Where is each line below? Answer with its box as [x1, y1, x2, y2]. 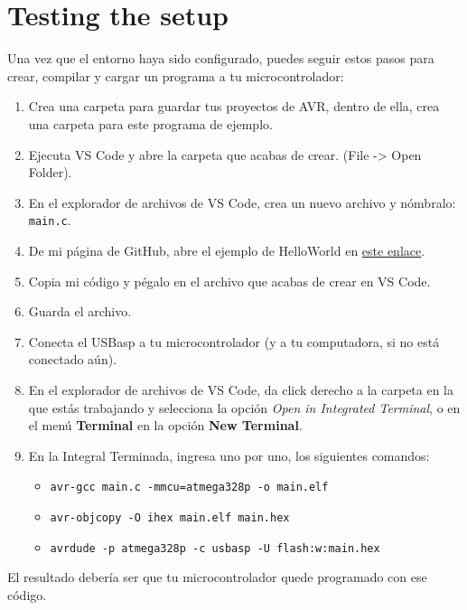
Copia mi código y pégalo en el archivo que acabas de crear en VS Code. [28, 271, 431, 290]
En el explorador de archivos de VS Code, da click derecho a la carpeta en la [28, 380, 454, 399]
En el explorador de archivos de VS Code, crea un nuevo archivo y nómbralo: [28, 192, 456, 211]
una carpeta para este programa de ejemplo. [28, 114, 273, 133]
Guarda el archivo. [28, 302, 132, 321]
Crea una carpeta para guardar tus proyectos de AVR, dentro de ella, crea [28, 97, 440, 116]
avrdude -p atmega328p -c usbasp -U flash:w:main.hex [50, 541, 380, 555]
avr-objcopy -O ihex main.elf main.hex [50, 511, 290, 524]
